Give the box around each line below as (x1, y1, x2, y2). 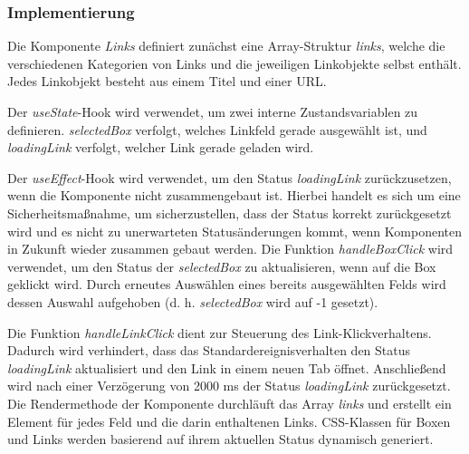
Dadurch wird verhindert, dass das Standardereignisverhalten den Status (7, 341, 411, 360)
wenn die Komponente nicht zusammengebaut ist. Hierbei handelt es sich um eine (7, 186, 461, 205)
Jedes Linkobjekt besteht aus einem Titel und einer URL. (7, 72, 327, 91)
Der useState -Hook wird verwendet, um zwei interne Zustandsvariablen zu (7, 102, 418, 121)
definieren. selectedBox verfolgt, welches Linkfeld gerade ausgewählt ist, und (7, 120, 427, 139)
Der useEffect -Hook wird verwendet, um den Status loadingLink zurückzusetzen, (7, 168, 452, 187)
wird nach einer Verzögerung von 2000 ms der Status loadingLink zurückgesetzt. (7, 376, 451, 395)
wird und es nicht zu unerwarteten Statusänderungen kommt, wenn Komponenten (7, 221, 462, 240)
